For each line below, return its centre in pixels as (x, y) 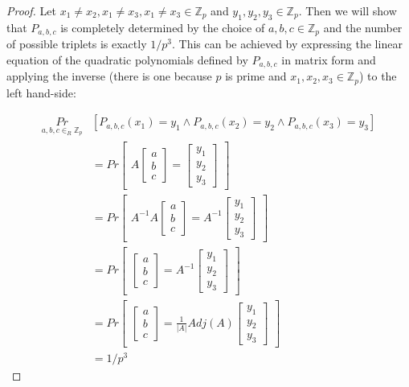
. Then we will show (348, 10)
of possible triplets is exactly (77, 44)
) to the (378, 76)
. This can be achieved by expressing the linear (287, 44)
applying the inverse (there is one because (109, 76)
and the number (363, 27)
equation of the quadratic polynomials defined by (127, 59)
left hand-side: (41, 92)
